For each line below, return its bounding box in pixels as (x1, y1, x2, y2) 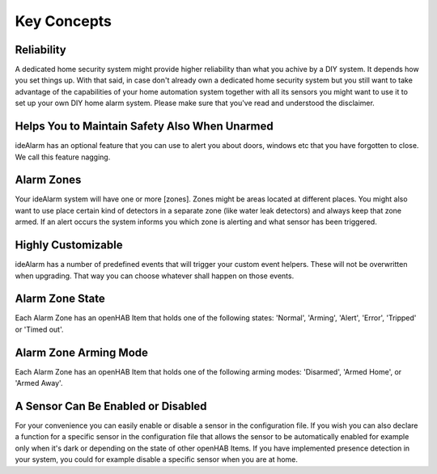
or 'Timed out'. (15, 324, 64, 334)
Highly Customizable (15, 239, 123, 252)
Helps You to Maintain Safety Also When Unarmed (15, 120, 274, 133)
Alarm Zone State (15, 292, 105, 306)
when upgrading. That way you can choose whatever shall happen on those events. (15, 271, 295, 281)
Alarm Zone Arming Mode (15, 345, 149, 359)
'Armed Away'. (15, 379, 63, 388)
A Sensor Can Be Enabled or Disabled (15, 399, 207, 413)
